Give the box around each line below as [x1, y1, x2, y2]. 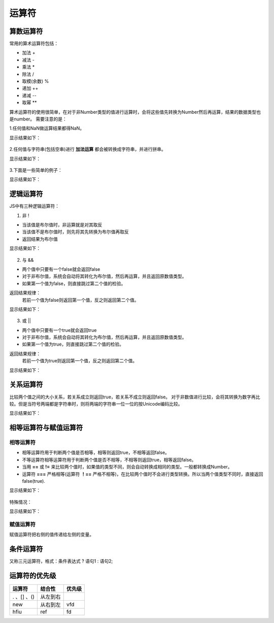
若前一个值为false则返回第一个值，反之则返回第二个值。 [22, 297, 139, 303]
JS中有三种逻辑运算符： [9, 203, 59, 209]
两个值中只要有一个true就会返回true [22, 327, 97, 333]
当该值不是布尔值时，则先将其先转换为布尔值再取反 [22, 229, 129, 235]
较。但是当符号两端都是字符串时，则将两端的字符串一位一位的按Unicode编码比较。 [9, 400, 183, 407]
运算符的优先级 [9, 572, 56, 580]
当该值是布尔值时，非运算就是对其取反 [22, 222, 102, 228]
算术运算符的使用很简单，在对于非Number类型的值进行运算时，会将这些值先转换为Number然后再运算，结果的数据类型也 [9, 109, 261, 115]
